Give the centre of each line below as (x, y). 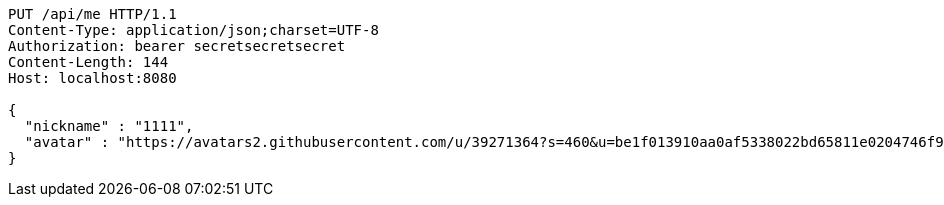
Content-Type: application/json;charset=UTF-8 (193, 30)
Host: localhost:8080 (92, 78)
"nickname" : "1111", (109, 126)
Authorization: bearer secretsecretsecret (177, 46)
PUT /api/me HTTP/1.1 (92, 14)
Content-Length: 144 (88, 62)
